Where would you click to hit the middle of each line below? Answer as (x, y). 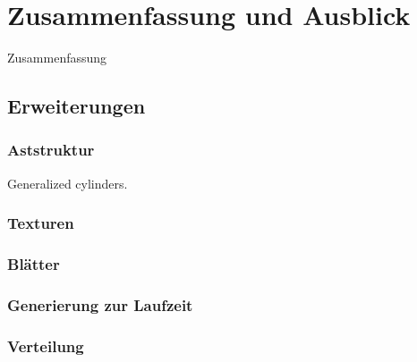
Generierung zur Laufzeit (100, 304)
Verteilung (46, 345)
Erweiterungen (77, 106)
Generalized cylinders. (68, 183)
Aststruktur (51, 150)
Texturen (41, 223)
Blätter (34, 264)
